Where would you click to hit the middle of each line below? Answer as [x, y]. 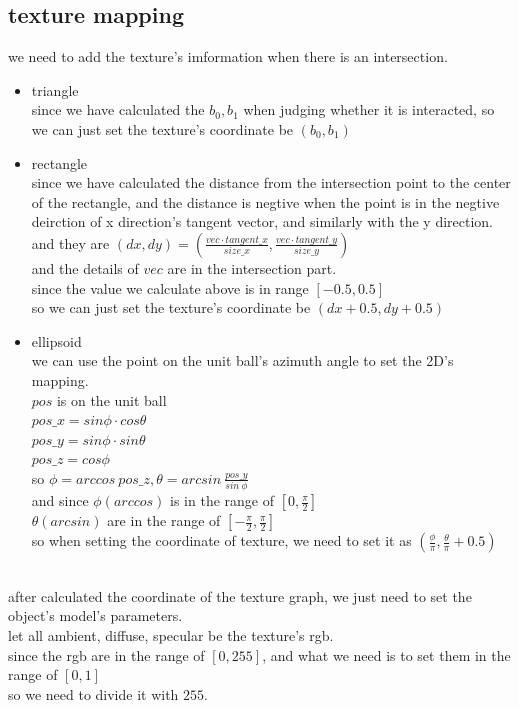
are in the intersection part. [252, 267]
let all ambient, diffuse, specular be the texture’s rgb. [171, 634]
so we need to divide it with [93, 693]
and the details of [85, 267]
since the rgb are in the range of [106, 654]
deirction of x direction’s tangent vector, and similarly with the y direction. [262, 221]
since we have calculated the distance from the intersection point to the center [271, 182]
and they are [70, 242]
